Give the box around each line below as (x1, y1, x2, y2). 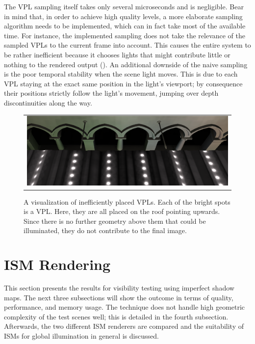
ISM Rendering (4, 254, 111, 274)
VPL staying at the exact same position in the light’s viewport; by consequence (4, 78, 243, 88)
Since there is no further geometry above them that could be (24, 215, 206, 226)
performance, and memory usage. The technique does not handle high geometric (4, 302, 245, 312)
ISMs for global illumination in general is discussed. (4, 330, 159, 341)
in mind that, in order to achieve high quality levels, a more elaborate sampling (4, 11, 243, 21)
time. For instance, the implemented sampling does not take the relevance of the (4, 30, 246, 40)
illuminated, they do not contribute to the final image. (24, 225, 187, 236)
